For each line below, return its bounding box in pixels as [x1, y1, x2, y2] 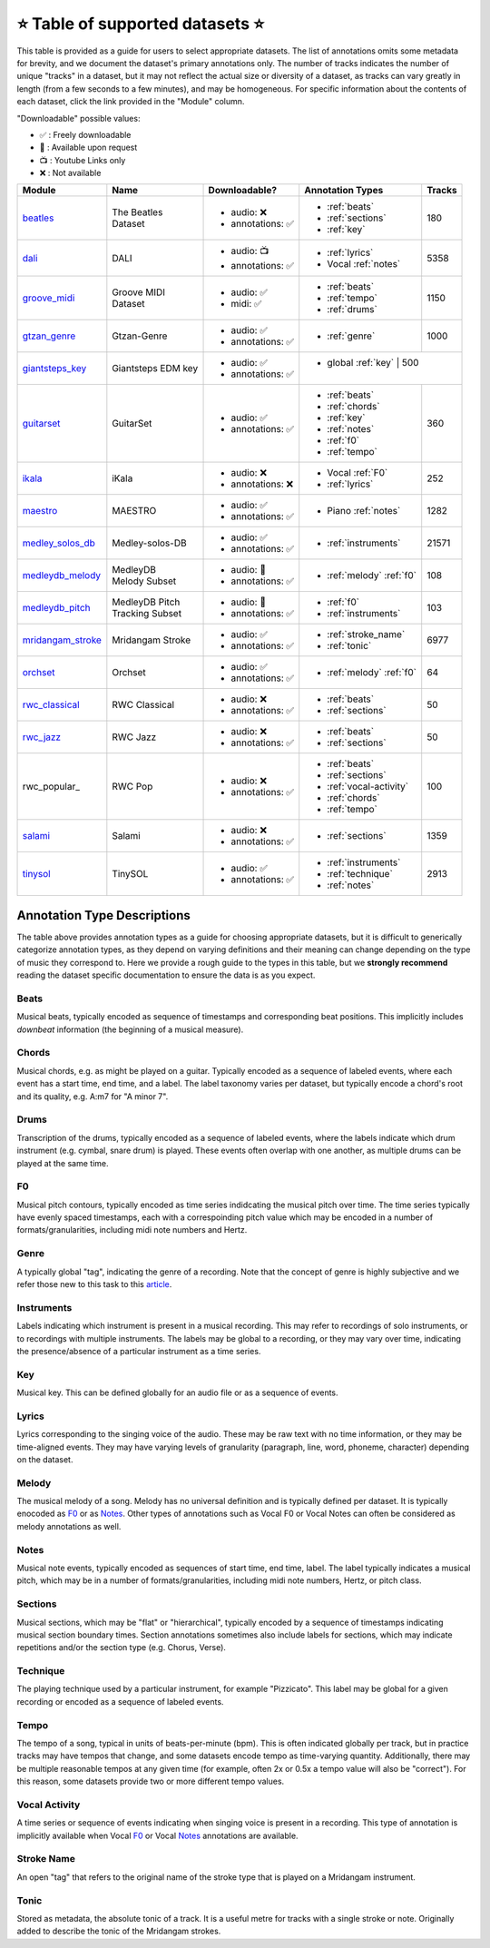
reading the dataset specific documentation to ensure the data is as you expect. [16, 969, 316, 980]
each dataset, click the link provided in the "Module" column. [16, 96, 245, 107]
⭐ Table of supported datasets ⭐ [16, 14, 265, 34]
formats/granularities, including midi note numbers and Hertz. [16, 1225, 248, 1235]
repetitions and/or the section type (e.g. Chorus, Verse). [16, 1642, 227, 1653]
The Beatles [112, 206, 163, 219]
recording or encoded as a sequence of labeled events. [16, 1696, 224, 1707]
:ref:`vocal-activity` [327, 781, 408, 793]
